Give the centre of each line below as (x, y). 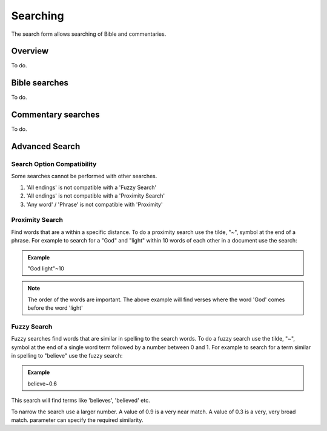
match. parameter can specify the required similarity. (77, 420)
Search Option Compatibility (54, 164)
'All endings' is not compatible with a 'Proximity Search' (96, 196)
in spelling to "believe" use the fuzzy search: (67, 356)
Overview (30, 51)
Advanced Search (46, 146)
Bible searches (40, 83)
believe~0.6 (42, 383)
